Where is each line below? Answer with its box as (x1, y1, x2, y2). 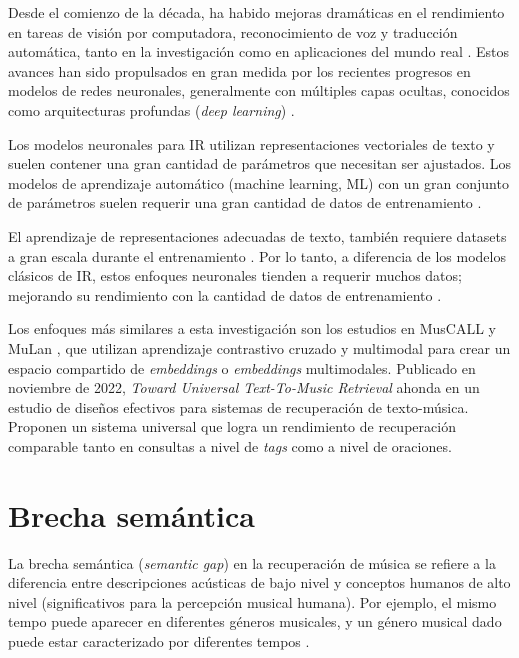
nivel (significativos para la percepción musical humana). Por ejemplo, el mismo (8, 591, 497, 612)
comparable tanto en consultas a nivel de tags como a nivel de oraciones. (8, 435, 452, 456)
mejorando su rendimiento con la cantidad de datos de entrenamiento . (8, 284, 442, 305)
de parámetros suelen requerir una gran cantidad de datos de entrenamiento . (8, 192, 482, 213)
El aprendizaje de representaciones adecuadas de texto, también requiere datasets (8, 225, 507, 246)
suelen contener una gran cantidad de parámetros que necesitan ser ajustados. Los (8, 153, 511, 174)
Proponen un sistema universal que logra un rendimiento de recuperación (8, 416, 456, 437)
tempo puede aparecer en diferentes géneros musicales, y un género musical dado (8, 611, 502, 632)
